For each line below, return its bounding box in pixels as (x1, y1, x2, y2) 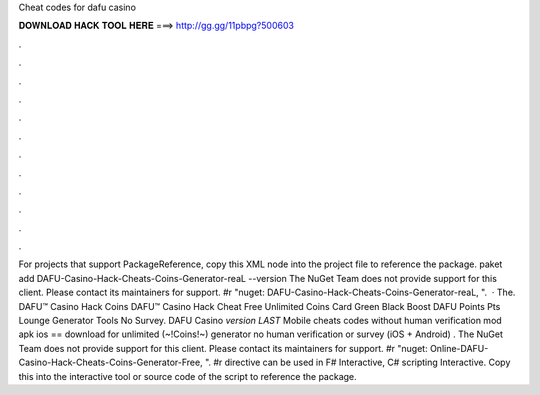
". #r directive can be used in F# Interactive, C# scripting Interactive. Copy (205, 356, 511, 369)
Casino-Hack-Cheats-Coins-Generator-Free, (18, 356, 204, 369)
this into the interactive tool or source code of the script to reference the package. (18, 370, 357, 382)
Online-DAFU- (430, 342, 489, 354)
